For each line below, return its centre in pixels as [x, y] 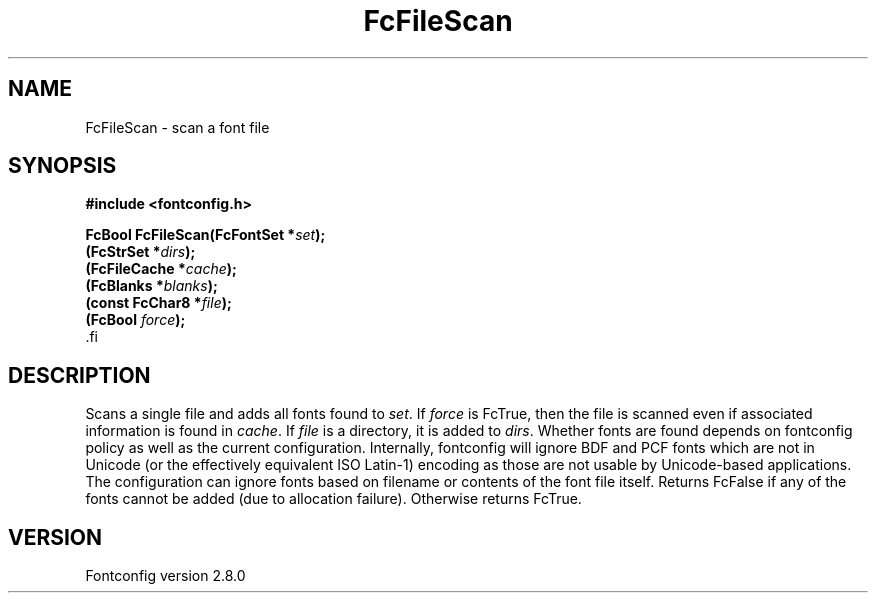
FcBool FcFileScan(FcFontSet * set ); [205, 235]
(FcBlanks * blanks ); [151, 286]
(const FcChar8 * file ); [158, 303]
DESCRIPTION [79, 375]
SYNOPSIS [62, 166]
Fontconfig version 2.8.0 [165, 576]
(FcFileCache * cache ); [161, 269]
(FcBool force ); [135, 320]
